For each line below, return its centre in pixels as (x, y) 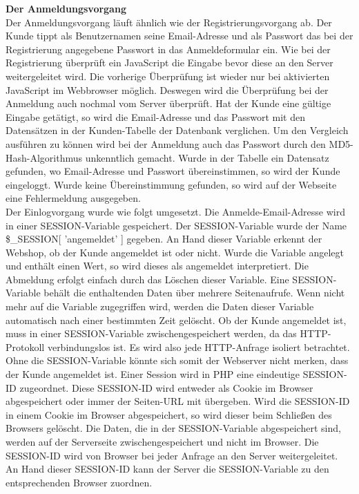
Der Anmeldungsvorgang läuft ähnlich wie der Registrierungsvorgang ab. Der (169, 22)
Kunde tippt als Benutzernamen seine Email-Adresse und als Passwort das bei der (179, 36)
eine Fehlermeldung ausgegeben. (73, 198)
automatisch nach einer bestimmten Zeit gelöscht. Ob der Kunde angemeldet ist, (176, 320)
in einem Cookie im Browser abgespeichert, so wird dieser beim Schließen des (169, 414)
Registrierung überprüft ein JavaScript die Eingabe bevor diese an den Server (169, 63)
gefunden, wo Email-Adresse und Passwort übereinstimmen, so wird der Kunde (173, 171)
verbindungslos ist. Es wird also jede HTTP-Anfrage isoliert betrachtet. (198, 346)
